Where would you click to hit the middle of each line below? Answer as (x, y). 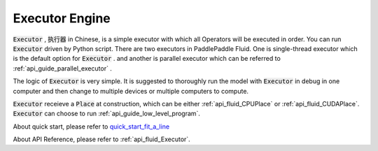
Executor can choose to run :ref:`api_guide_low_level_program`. (107, 114)
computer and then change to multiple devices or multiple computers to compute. (131, 91)
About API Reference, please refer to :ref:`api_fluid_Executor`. (101, 139)
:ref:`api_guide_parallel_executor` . (62, 68)
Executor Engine (62, 18)
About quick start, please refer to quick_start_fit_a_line (91, 127)
